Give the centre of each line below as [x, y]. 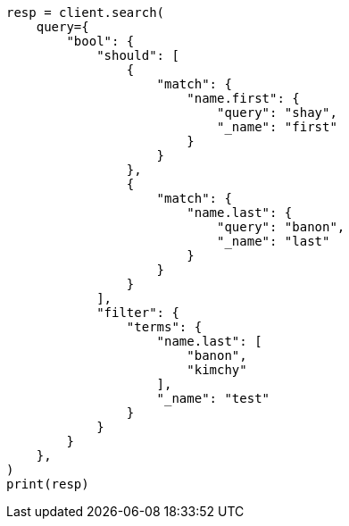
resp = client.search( [86, 13]
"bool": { [100, 41]
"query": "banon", [281, 227]
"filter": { [138, 313]
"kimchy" [217, 370]
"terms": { [164, 327]
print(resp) [48, 484]
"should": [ [138, 55]
